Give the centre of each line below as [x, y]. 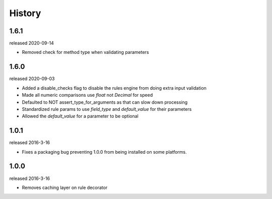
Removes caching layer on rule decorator [65, 187]
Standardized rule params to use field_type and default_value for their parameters [107, 109]
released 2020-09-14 [31, 43]
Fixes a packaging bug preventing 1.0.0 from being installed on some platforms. [105, 152]
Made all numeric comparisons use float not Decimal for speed [87, 95]
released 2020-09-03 [32, 79]
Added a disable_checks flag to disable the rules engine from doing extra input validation [114, 88]
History [25, 13]
